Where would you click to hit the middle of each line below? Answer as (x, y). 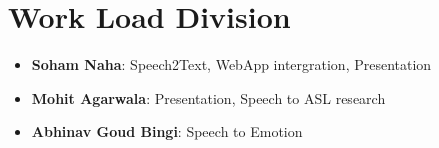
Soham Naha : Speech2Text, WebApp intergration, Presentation (231, 64)
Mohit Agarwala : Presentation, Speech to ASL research (208, 97)
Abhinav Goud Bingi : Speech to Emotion (167, 131)
